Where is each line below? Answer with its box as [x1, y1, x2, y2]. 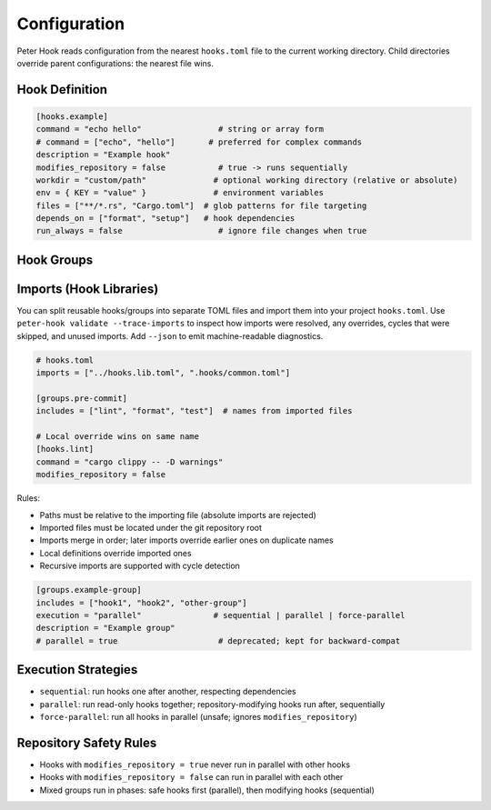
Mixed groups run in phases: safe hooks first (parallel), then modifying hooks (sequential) [39, 785, 375, 795]
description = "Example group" [35, 623, 176, 634]
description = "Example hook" [35, 150, 171, 160]
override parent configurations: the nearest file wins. [16, 57, 214, 68]
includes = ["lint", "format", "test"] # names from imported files [35, 405, 353, 416]
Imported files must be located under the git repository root [39, 523, 263, 534]
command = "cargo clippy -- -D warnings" [35, 456, 224, 467]
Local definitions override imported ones [39, 547, 192, 558]
